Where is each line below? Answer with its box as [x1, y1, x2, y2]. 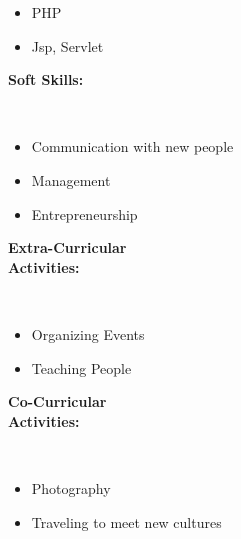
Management [31, 169, 111, 190]
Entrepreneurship [31, 203, 138, 224]
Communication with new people [31, 136, 234, 157]
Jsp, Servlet [31, 35, 104, 56]
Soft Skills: [8, 69, 84, 90]
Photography [31, 477, 111, 498]
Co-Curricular [8, 391, 107, 412]
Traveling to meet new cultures [31, 511, 222, 532]
